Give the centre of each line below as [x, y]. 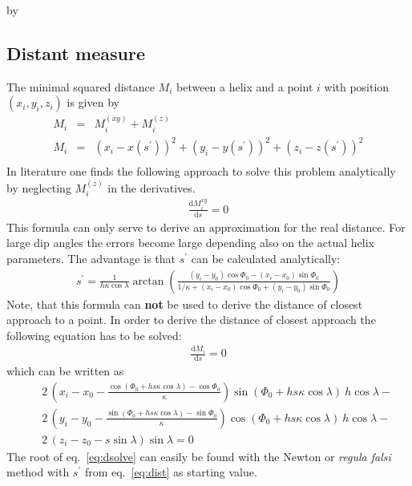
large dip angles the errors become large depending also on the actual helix [190, 243]
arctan [148, 281]
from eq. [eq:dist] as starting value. [171, 472]
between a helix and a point [245, 86]
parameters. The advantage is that [91, 258]
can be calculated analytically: [266, 258]
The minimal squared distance [81, 86]
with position [357, 86]
